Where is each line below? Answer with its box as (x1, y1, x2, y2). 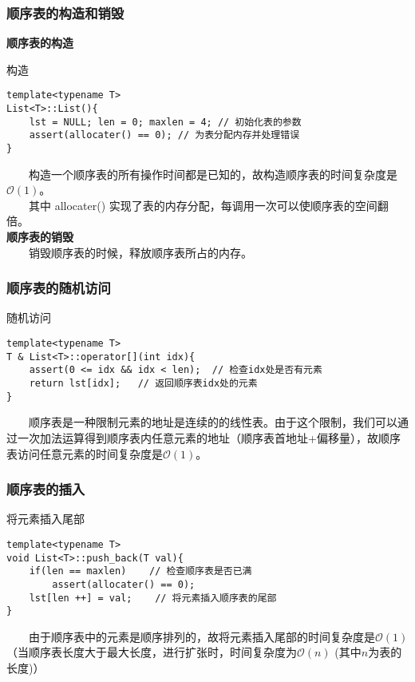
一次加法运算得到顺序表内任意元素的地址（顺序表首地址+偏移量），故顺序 (17, 429, 401, 446)
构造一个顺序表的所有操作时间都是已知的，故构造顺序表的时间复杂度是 (28, 165, 397, 182)
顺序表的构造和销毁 (6, 2, 125, 22)
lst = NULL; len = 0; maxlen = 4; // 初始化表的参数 (29, 116, 302, 128)
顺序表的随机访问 (6, 278, 111, 298)
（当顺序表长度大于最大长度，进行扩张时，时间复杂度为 (6, 644, 297, 660)
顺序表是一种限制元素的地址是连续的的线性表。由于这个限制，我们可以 (28, 414, 397, 430)
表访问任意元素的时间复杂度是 (6, 445, 163, 462)
